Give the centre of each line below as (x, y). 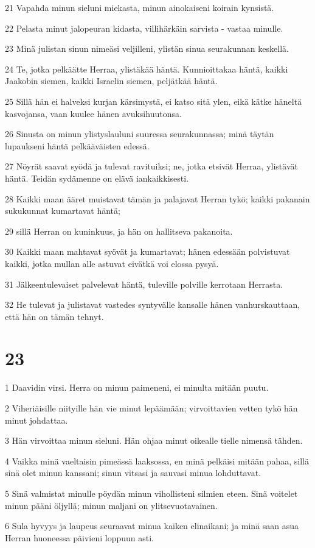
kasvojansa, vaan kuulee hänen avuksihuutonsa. (93, 113)
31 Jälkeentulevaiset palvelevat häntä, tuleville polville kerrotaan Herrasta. (144, 284)
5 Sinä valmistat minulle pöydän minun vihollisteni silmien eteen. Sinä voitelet (151, 493)
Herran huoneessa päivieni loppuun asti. (79, 537)
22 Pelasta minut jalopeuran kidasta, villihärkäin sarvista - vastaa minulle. (144, 28)
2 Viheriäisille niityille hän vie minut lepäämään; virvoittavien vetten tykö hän (151, 408)
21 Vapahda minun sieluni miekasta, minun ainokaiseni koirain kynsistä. (140, 7)
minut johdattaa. (36, 420)
